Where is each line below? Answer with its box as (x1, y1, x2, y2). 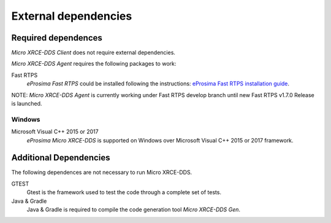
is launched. (11, 100, 42, 108)
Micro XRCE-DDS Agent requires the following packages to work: (11, 60, 177, 68)
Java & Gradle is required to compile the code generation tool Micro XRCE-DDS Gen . (26, 206, 241, 213)
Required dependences (11, 33, 102, 43)
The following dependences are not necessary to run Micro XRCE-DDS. (11, 169, 192, 176)
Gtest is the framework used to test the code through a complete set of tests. (26, 189, 222, 196)
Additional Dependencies (11, 152, 110, 163)
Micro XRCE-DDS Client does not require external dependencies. (11, 49, 176, 57)
